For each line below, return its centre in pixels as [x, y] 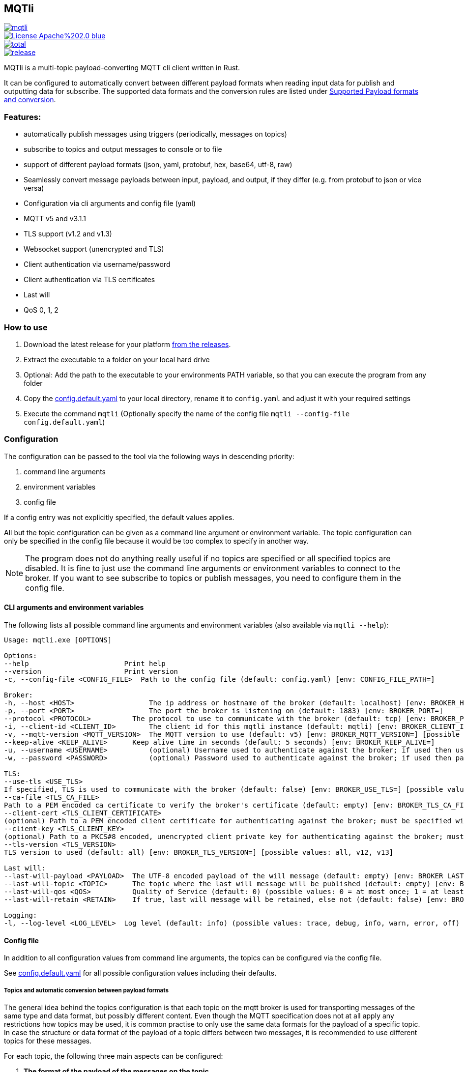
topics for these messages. [48, 1041]
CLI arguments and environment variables [74, 608]
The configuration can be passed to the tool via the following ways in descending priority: [149, 456]
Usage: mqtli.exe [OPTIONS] [58, 640]
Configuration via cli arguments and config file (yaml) [110, 203]
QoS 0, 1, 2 [41, 310]
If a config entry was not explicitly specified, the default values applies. [119, 517]
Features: [23, 117]
